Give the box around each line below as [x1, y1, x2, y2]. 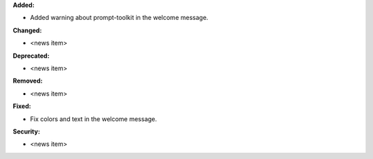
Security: [12, 127, 41, 136]
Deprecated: [12, 52, 50, 60]
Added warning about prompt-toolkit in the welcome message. [30, 14, 209, 22]
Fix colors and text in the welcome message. [30, 114, 157, 123]
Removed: [12, 76, 43, 85]
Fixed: [12, 102, 31, 110]
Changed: [12, 26, 42, 34]
